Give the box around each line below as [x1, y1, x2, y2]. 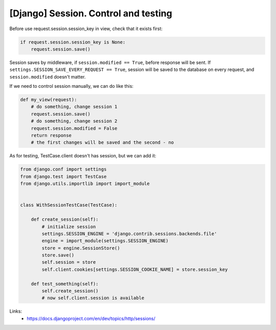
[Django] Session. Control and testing [9, 8, 172, 19]
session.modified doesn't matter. [9, 74, 86, 80]
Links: [9, 308, 22, 314]
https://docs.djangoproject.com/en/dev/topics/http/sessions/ [27, 315, 156, 321]
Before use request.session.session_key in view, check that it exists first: [9, 26, 163, 32]
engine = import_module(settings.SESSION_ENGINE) [41, 238, 169, 244]
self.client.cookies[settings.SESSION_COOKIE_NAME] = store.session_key [41, 266, 228, 272]
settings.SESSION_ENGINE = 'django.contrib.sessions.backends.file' [41, 230, 217, 237]
